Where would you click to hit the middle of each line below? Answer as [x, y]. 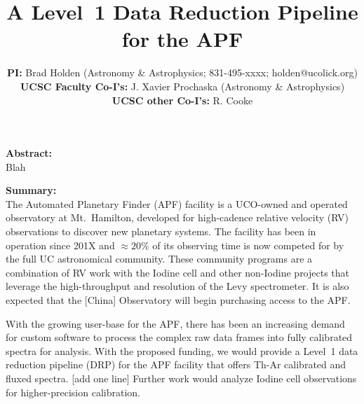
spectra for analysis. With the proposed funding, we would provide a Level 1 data [182, 350]
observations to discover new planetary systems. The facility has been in [161, 231]
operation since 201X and [60, 245]
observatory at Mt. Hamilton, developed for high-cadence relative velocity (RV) [177, 217]
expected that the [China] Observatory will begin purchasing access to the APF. [178, 300]
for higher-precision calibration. [73, 392]
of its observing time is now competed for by [248, 245]
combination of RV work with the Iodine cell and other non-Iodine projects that [178, 272]
